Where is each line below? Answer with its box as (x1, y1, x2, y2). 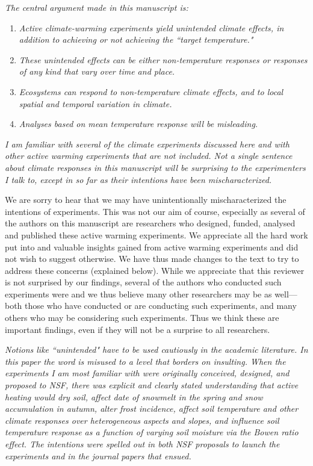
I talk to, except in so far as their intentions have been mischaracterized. (5, 173, 272, 185)
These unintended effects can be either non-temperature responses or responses (19, 53, 308, 66)
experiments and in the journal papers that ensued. (5, 449, 191, 462)
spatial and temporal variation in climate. (19, 97, 172, 110)
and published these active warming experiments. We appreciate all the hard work (5, 228, 308, 241)
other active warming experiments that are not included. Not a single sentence (5, 149, 293, 162)
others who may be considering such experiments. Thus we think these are (5, 311, 279, 324)
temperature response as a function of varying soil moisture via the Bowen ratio (5, 426, 299, 438)
